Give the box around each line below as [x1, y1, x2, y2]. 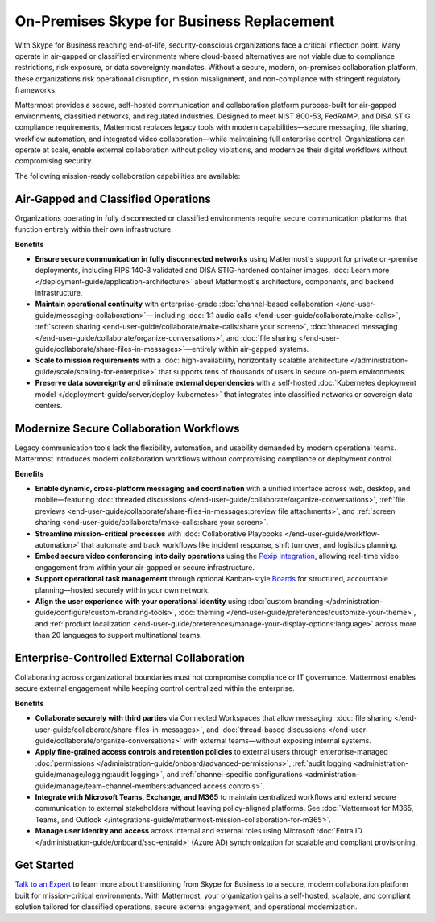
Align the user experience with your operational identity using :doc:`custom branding [35, 596, 324, 606]
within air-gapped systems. [217, 345, 309, 354]
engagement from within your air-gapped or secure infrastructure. [35, 562, 255, 572]
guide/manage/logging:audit [35, 770, 130, 779]
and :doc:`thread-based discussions [205, 725, 326, 734]
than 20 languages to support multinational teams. [35, 631, 202, 640]
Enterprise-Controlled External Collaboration [14, 651, 246, 664]
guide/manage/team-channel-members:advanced [35, 781, 201, 791]
